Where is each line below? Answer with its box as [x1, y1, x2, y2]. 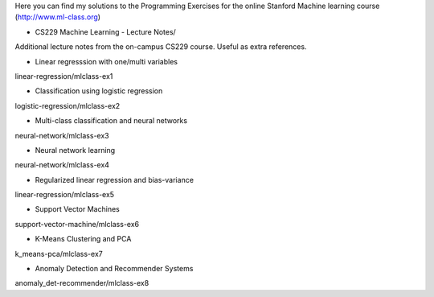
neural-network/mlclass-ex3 [14, 130, 109, 140]
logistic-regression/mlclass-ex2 [14, 101, 121, 110]
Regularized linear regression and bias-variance [35, 175, 194, 184]
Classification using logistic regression [35, 86, 163, 96]
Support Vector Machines [35, 204, 120, 214]
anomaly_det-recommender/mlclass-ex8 [14, 278, 149, 288]
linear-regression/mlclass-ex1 [14, 71, 113, 80]
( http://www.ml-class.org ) [14, 12, 100, 22]
